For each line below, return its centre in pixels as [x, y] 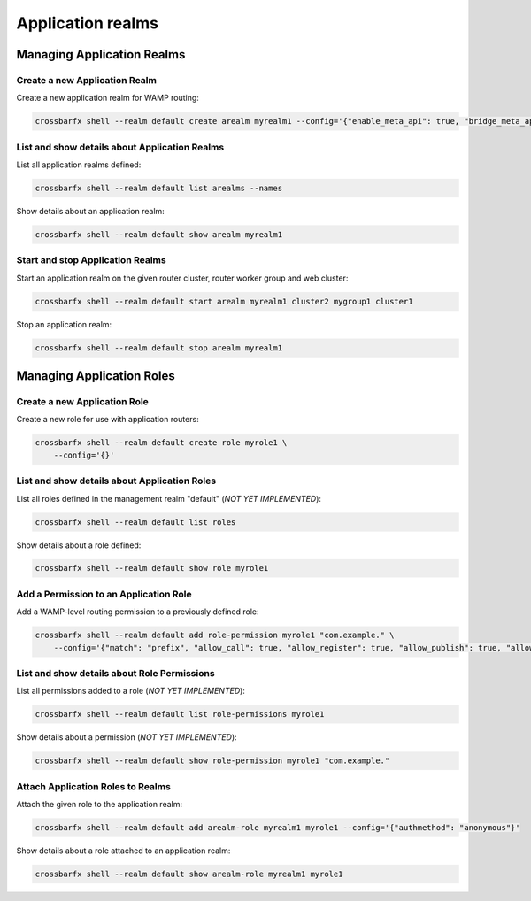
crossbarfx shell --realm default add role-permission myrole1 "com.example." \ [215, 635]
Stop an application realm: [64, 324]
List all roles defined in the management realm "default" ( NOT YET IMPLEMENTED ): [169, 498]
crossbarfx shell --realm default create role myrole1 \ [161, 443]
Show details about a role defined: [79, 545]
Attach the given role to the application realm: [100, 805]
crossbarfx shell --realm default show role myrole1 [152, 568]
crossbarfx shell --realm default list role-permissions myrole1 [180, 714]
